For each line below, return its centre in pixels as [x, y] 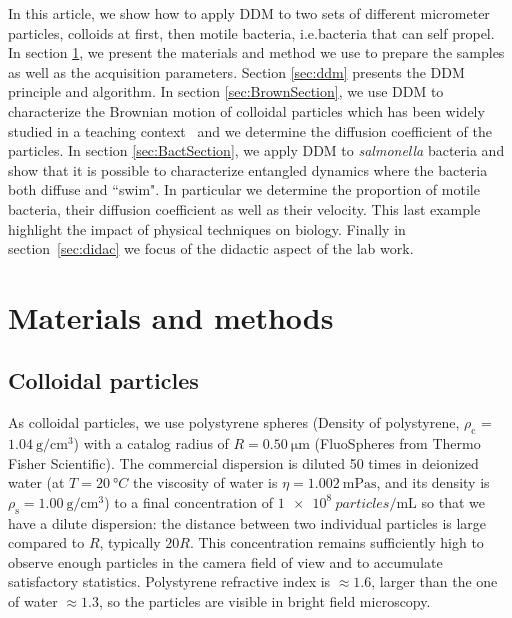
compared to [46, 542]
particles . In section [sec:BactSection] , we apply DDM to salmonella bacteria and [256, 150]
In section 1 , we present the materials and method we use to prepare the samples [256, 52]
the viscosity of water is [205, 482]
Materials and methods [171, 316]
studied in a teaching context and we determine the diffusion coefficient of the [250, 130]
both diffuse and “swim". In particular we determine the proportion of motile [244, 189]
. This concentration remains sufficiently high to [336, 542]
